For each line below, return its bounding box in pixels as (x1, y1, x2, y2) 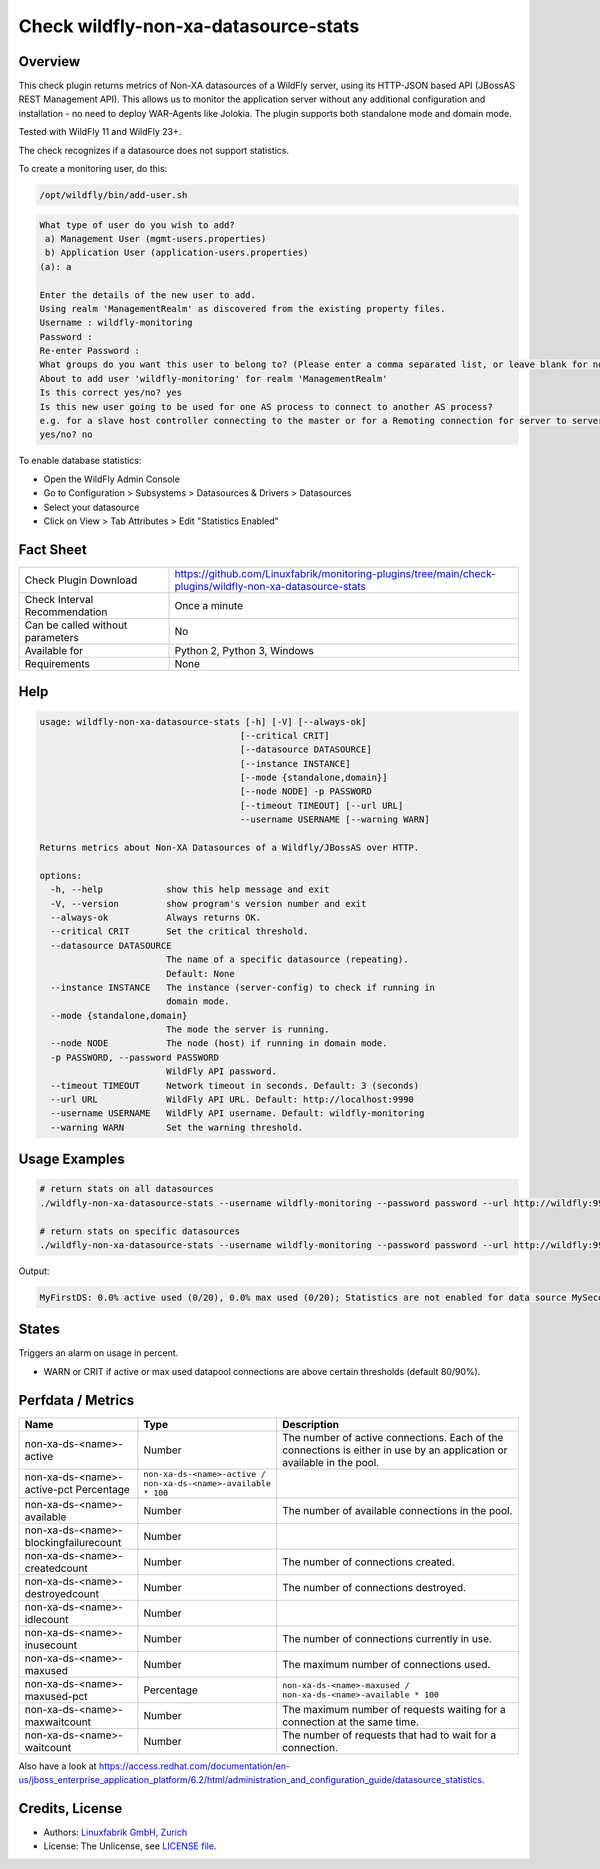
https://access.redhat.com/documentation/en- (98, 1760, 290, 1772)
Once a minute (174, 598, 244, 612)
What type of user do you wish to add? (39, 219, 235, 230)
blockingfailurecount (24, 1535, 122, 1549)
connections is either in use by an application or (281, 1443, 508, 1457)
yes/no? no (39, 429, 93, 440)
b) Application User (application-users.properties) (45, 247, 309, 259)
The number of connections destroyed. (281, 1580, 467, 1594)
